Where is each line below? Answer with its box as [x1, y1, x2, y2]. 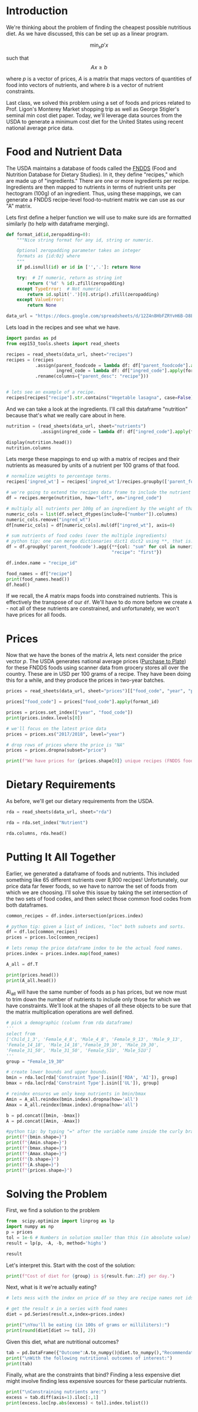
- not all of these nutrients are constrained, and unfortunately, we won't [6, 605, 180, 612]
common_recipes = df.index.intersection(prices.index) [6, 913, 144, 918]
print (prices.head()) [6, 972, 60, 978]
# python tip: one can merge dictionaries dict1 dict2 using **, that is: [6, 539, 194, 544]
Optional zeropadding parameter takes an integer [16, 247, 141, 254]
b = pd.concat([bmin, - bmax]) [6, 1113, 81, 1118]
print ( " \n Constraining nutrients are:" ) [6, 1389, 107, 1395]
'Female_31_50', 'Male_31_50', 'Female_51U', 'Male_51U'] [6, 1047, 151, 1053]
